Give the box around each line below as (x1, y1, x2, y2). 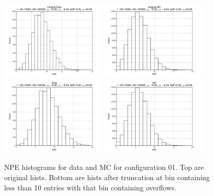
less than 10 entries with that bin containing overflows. (4, 182, 177, 192)
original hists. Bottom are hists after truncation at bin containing (4, 171, 210, 182)
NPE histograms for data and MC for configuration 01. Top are (4, 162, 204, 172)
